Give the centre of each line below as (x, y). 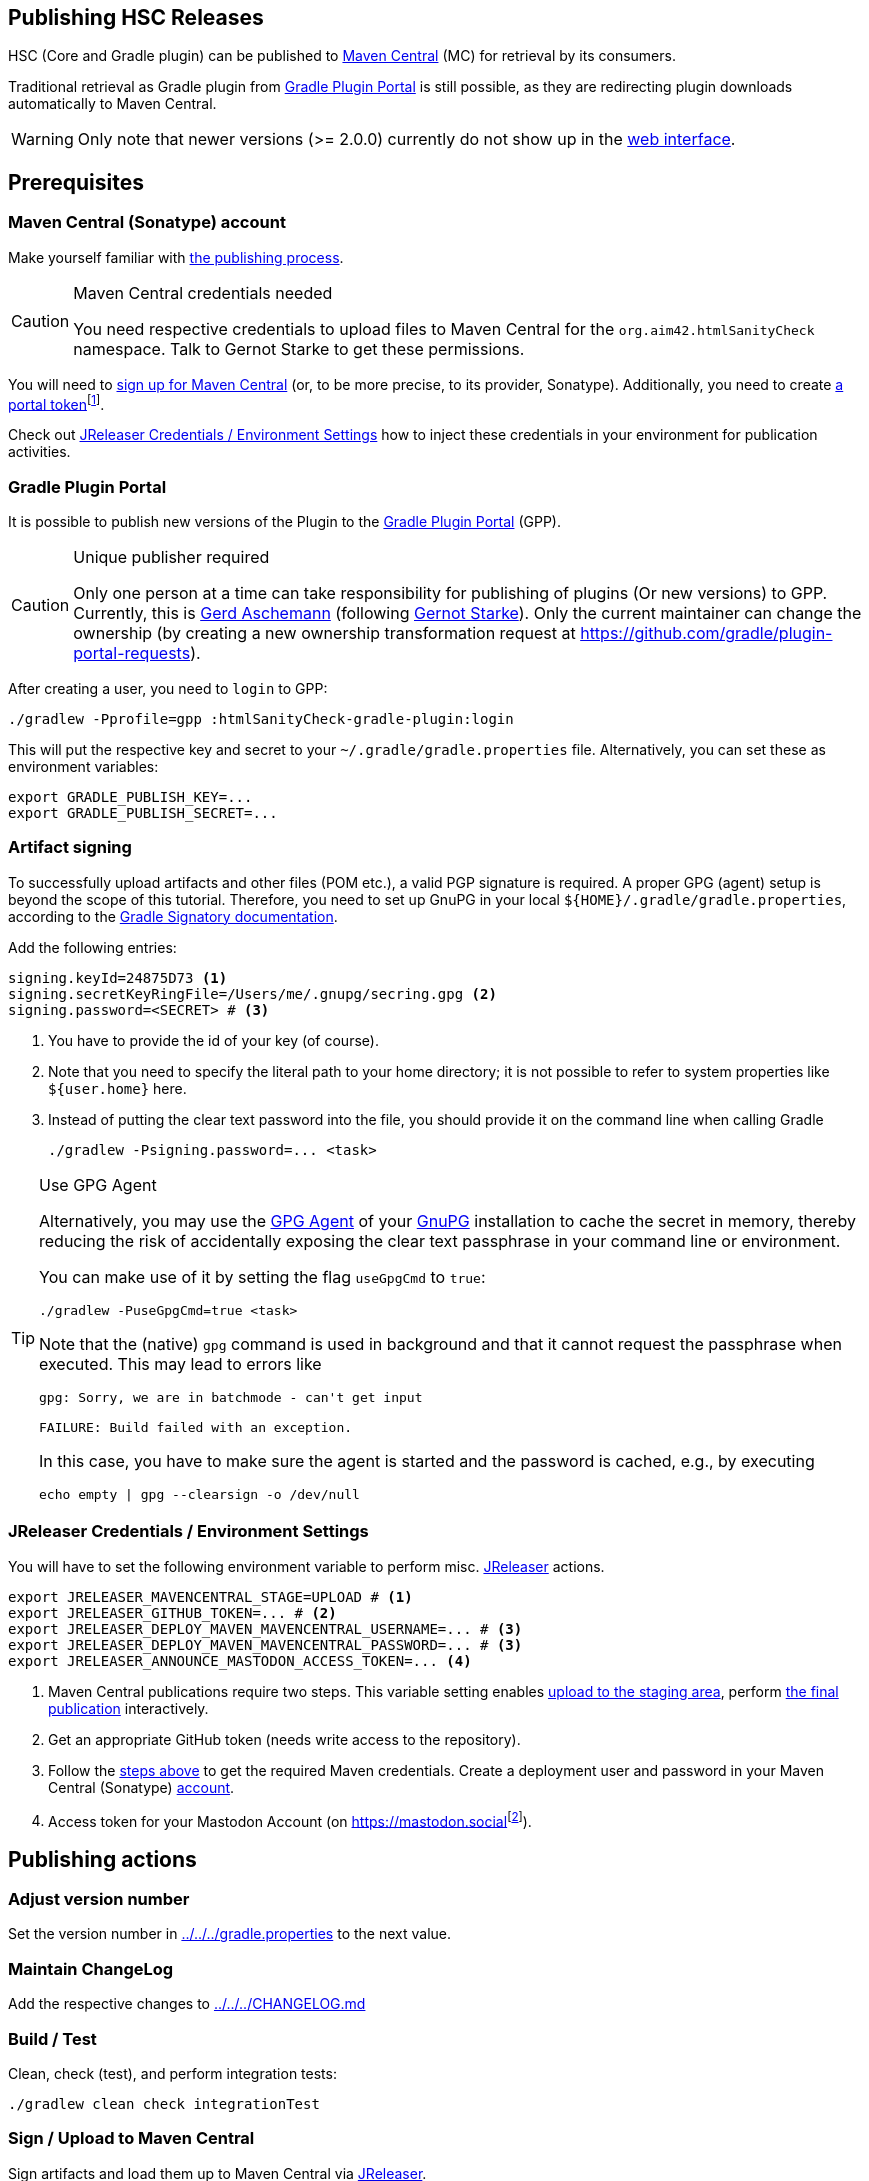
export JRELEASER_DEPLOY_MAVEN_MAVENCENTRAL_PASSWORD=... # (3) (265, 1644)
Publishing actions (102, 1859)
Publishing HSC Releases (136, 17)
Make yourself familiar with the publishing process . (176, 257)
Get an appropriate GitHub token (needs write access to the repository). (284, 1739)
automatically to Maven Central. (112, 104)
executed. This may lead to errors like (180, 1363)
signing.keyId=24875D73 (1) (118, 977)
